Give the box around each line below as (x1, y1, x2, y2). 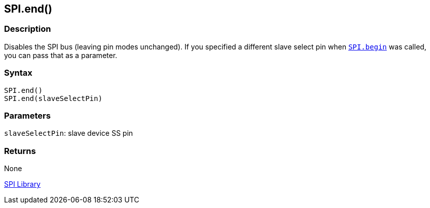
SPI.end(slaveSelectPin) (4, 94, 102, 102)
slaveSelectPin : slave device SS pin (4, 129, 133, 138)
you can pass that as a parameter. (4, 50, 118, 60)
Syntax (4, 68, 32, 78)
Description (4, 24, 51, 34)
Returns (4, 145, 36, 156)
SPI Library (4, 180, 41, 189)
